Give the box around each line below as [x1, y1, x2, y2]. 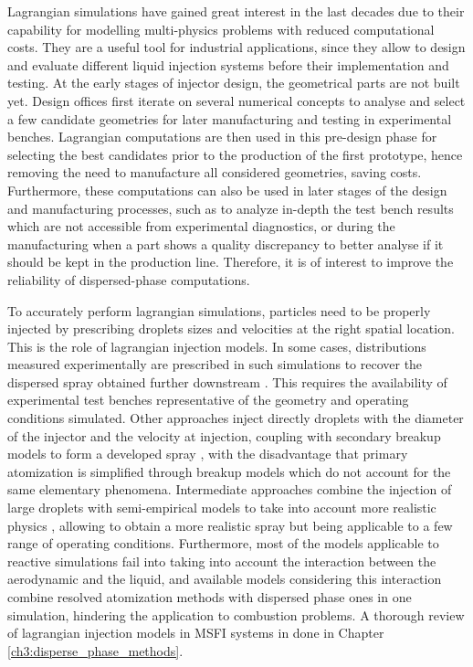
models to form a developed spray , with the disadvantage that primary [7, 444, 408, 463]
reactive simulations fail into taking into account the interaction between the [7, 551, 436, 570]
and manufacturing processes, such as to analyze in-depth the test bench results [7, 198, 454, 217]
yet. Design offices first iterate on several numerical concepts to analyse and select [7, 90, 466, 110]
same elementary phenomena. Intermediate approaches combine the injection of [7, 480, 452, 499]
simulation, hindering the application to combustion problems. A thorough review [7, 605, 465, 624]
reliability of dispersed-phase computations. [7, 270, 250, 289]
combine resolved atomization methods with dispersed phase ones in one [7, 588, 412, 606]
